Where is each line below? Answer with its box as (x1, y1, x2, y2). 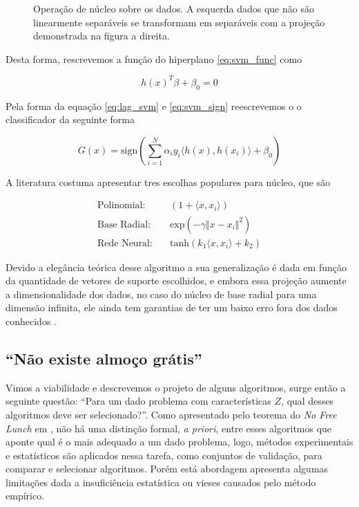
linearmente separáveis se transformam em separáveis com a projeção (33, 15, 325, 29)
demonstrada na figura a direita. (33, 28, 170, 43)
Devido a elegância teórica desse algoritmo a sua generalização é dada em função (6, 259, 347, 274)
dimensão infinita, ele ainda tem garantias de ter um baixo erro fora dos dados (6, 300, 338, 315)
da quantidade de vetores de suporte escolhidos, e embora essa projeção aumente (6, 273, 347, 288)
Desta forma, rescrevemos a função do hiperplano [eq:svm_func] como (6, 51, 302, 66)
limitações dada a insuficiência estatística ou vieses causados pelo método (6, 474, 316, 489)
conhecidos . (6, 313, 57, 328)
